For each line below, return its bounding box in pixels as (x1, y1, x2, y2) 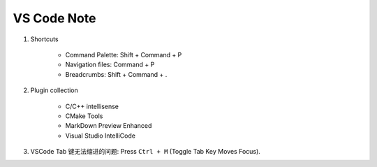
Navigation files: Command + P (65, 60, 155, 69)
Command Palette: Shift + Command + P (65, 50, 182, 59)
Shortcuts (30, 35, 59, 43)
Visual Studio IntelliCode (65, 131, 136, 140)
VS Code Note (13, 10, 96, 26)
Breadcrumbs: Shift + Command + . (65, 70, 168, 78)
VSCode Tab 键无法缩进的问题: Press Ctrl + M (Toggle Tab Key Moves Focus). (30, 147, 261, 156)
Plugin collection (30, 86, 78, 94)
